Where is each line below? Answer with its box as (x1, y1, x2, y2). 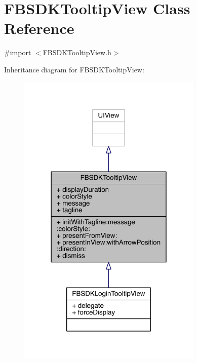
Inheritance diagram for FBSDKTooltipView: (4, 64, 144, 74)
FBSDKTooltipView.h (43, 47, 111, 58)
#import (4, 47, 31, 58)
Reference (4, 18, 74, 38)
